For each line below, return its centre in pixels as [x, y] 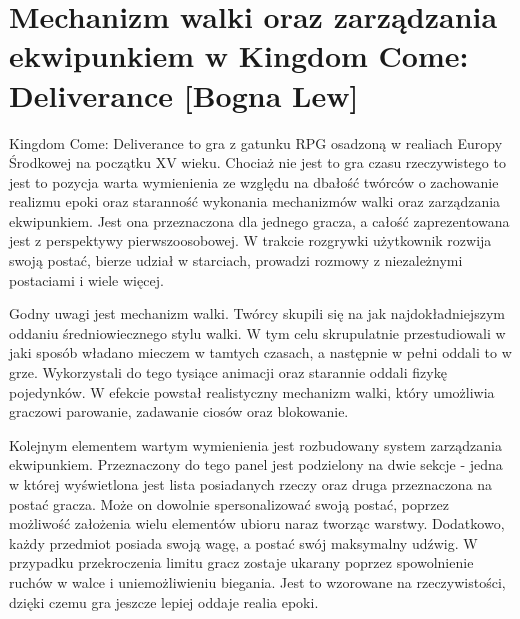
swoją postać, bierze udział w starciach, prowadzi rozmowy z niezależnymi [236, 260]
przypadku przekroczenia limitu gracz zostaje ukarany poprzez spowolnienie [241, 562]
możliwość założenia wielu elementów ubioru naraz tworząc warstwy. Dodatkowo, [257, 523]
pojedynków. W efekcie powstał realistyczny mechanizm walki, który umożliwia [252, 391]
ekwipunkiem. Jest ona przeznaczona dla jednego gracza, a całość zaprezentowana [259, 220]
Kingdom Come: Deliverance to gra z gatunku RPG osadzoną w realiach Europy [256, 142]
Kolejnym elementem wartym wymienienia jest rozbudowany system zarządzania [256, 444]
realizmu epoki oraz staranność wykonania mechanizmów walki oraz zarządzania [255, 201]
